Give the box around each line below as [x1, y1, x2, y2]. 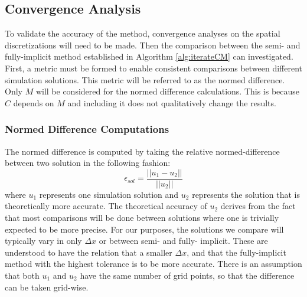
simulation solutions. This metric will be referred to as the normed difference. [5, 73, 285, 86]
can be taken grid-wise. [5, 280, 89, 293]
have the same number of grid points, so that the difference [80, 269, 295, 281]
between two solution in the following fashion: [5, 156, 171, 169]
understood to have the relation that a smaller [5, 246, 172, 258]
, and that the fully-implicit [187, 246, 286, 258]
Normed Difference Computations [5, 122, 169, 136]
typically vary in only [5, 234, 82, 247]
